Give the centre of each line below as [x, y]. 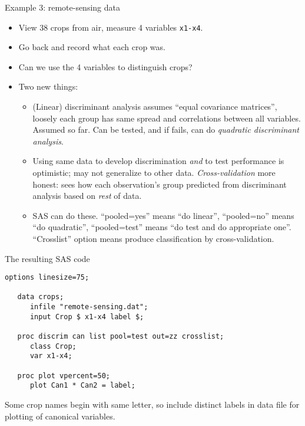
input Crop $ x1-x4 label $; [87, 317]
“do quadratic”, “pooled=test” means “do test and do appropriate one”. [162, 227]
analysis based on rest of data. [87, 196]
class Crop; [53, 346]
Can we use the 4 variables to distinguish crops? [105, 66]
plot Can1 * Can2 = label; [82, 386]
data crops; [41, 297]
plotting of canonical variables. [60, 416]
